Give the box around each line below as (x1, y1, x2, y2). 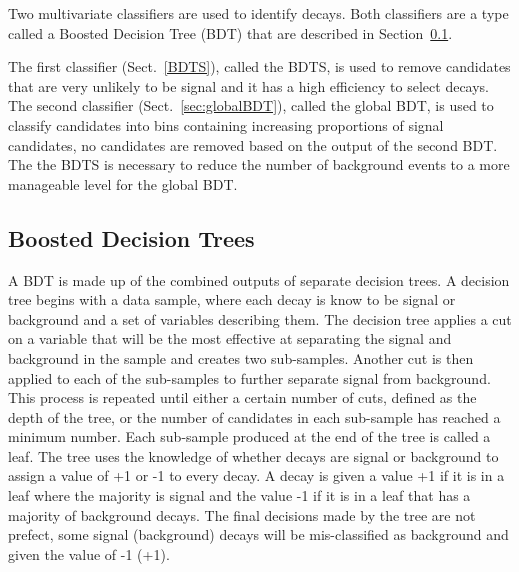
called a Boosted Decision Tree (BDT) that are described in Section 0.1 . (8, 22, 453, 43)
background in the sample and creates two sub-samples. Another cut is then (8, 347, 474, 368)
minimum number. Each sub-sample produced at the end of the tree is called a (8, 426, 491, 447)
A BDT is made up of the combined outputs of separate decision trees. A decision (8, 269, 510, 290)
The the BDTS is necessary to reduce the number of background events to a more (8, 154, 510, 175)
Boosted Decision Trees (8, 222, 255, 253)
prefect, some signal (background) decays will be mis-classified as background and (8, 524, 509, 545)
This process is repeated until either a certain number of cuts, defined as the (8, 387, 477, 408)
